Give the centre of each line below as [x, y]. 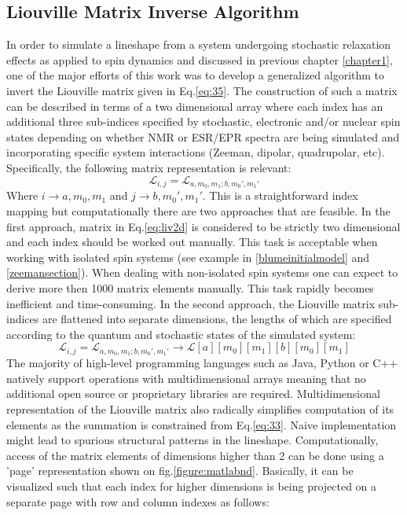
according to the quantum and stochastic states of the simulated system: [181, 334]
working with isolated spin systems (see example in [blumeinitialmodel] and [188, 257]
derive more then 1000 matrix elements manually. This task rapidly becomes [190, 287]
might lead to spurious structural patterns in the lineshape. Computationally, [192, 440]
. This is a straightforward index [280, 195]
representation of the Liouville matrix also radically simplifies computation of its [200, 408]
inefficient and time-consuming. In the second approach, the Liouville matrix [191, 303]
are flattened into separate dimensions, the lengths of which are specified [217, 319]
